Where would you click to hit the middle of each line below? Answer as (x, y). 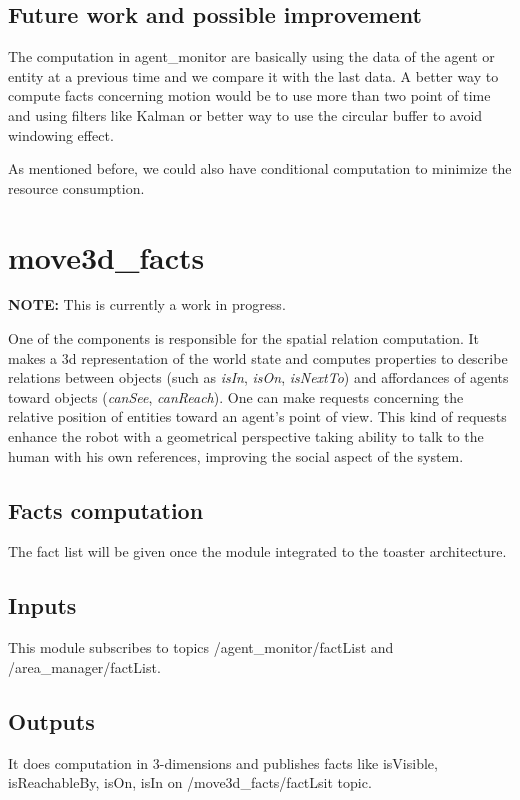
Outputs (51, 720)
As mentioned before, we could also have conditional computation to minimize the (260, 168)
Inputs (42, 605)
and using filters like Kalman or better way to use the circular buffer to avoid (245, 114)
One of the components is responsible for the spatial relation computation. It (244, 338)
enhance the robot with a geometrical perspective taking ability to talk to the (246, 436)
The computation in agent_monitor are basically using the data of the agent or (251, 56)
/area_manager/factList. (84, 666)
